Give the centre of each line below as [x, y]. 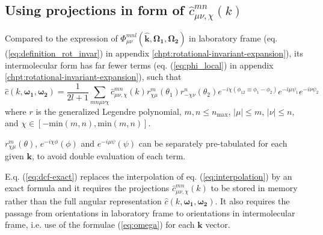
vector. [218, 224]
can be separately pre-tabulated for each [213, 143]
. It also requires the [252, 200]
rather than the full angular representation [83, 200]
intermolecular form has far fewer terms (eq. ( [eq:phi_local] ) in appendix [139, 65]
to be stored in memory [254, 188]
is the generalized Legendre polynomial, [109, 111]
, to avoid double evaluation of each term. [109, 156]
